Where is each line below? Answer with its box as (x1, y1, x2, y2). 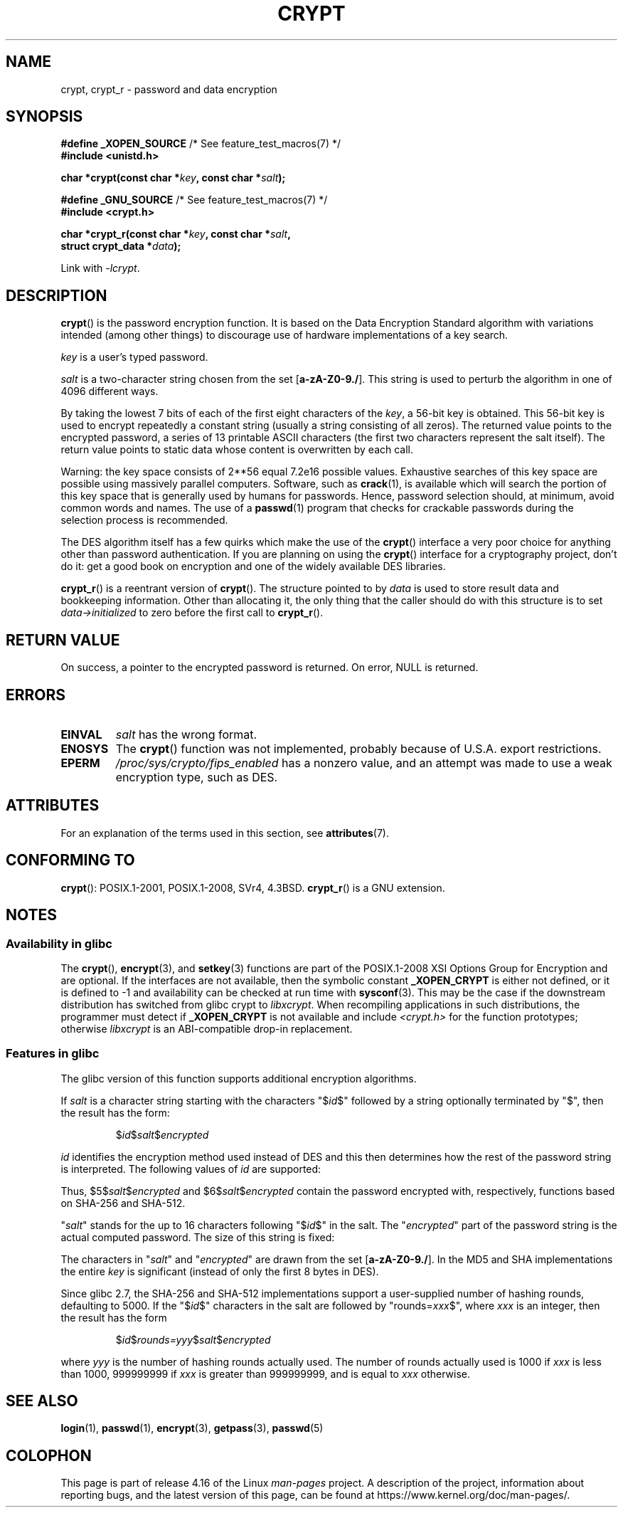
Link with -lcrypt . (60, 262, 140, 275)
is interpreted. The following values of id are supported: (60, 1162, 321, 1175)
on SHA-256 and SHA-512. (60, 1196, 186, 1209)
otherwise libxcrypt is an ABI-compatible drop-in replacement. (60, 1022, 353, 1035)
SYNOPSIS (6, 107, 83, 126)
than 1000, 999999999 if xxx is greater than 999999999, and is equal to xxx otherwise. (60, 1367, 471, 1380)
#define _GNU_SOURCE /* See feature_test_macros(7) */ (60, 194, 328, 206)
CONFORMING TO (6, 851, 135, 870)
